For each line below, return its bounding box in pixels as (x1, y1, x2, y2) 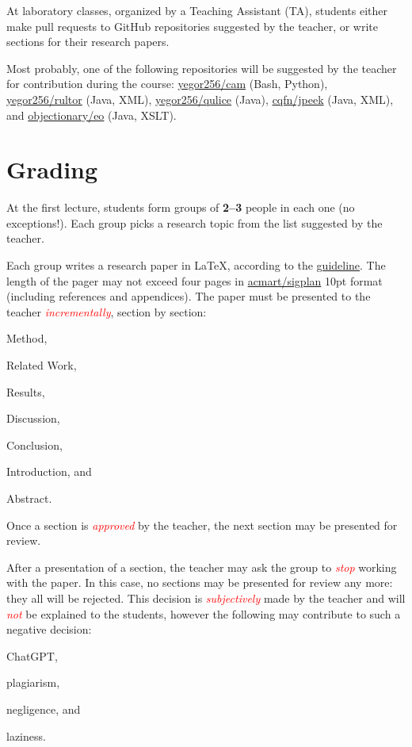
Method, (6, 330, 48, 347)
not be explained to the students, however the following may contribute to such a (6, 605, 401, 622)
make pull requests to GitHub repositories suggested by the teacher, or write (6, 17, 378, 34)
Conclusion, (6, 436, 63, 453)
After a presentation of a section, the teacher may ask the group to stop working (6, 558, 397, 575)
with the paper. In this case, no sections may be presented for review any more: (6, 574, 393, 591)
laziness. (6, 727, 46, 744)
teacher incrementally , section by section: (6, 303, 207, 320)
